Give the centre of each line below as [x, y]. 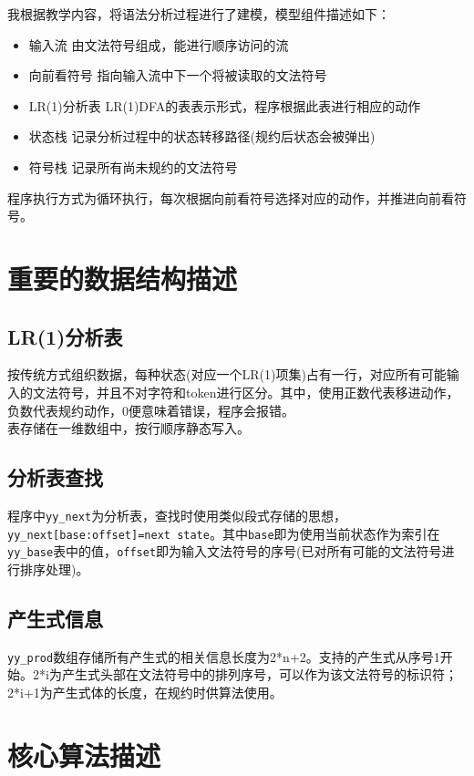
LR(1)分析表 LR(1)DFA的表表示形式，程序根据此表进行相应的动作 [225, 105]
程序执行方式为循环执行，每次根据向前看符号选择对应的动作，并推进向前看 [231, 197]
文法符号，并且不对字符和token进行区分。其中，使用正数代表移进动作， [246, 392]
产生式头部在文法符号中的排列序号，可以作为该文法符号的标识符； [259, 674]
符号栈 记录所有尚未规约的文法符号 [133, 166]
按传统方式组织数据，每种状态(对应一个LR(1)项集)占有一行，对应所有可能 [227, 374]
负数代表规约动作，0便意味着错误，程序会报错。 [151, 410]
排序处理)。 [54, 569]
